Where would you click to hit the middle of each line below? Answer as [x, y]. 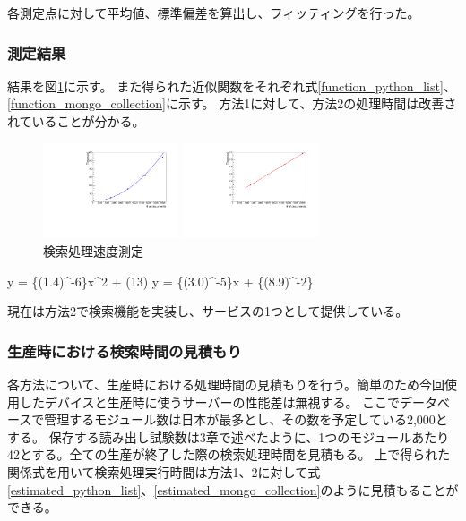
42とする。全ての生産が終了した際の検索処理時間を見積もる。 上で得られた [229, 454]
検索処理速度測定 [93, 251]
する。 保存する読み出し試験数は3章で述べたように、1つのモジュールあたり [229, 436]
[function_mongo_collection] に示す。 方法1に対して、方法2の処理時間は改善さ [232, 103]
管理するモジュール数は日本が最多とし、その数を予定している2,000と [246, 419]
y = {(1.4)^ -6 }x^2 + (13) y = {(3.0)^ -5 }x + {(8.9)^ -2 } [160, 281]
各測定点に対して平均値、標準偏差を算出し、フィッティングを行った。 [214, 13]
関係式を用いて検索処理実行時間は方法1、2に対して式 [164, 471]
